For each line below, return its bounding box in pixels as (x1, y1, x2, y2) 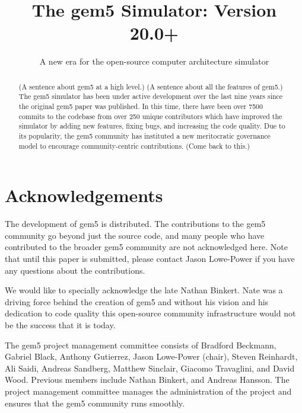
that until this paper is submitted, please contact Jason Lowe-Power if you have (5, 252, 295, 265)
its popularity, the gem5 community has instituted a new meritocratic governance (18, 130, 271, 140)
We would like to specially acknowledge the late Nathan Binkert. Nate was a (5, 284, 283, 296)
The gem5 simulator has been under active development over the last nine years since (18, 91, 283, 101)
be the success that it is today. (5, 318, 116, 331)
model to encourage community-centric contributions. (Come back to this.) (18, 140, 250, 151)
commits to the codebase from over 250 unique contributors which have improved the (18, 111, 282, 121)
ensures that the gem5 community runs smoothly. (5, 396, 185, 409)
